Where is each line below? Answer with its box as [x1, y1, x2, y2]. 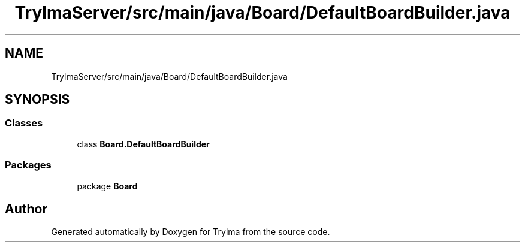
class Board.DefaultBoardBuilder [77, 138, 210, 149]
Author [5, 201, 47, 216]
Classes [5, 117, 43, 129]
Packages [5, 159, 52, 171]
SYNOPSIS [5, 92, 70, 107]
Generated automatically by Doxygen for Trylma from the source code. [51, 227, 330, 237]
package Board [77, 180, 138, 191]
